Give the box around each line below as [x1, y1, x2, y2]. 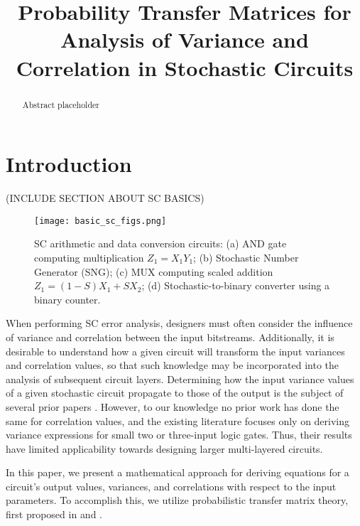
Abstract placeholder [22, 98, 99, 110]
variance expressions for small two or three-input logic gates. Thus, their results [6, 427, 352, 442]
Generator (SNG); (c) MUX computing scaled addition [34, 264, 273, 279]
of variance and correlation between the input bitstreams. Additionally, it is [6, 329, 334, 344]
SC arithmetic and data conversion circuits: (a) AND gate [34, 236, 287, 251]
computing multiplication [34, 249, 144, 264]
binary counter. [34, 291, 101, 306]
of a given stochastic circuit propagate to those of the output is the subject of [6, 385, 344, 400]
